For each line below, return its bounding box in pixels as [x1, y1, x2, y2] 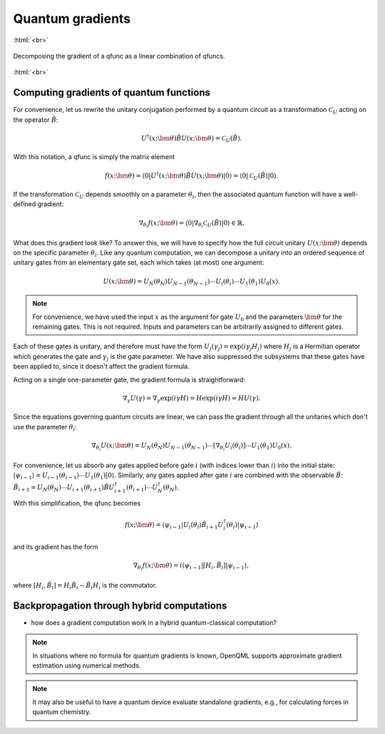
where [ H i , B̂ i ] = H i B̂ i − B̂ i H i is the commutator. [13, 581, 157, 591]
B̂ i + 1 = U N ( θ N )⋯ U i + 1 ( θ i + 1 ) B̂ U [13, 484, 115, 494]
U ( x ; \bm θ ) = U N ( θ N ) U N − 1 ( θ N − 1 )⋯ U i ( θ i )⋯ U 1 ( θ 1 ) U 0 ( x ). [103, 277, 281, 287]
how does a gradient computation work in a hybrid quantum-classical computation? [31, 618, 277, 627]
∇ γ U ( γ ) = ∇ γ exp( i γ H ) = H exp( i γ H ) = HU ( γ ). [122, 394, 261, 404]
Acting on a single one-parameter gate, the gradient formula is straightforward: [13, 375, 245, 384]
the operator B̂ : [13, 115, 58, 124]
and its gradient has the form [13, 542, 98, 551]
